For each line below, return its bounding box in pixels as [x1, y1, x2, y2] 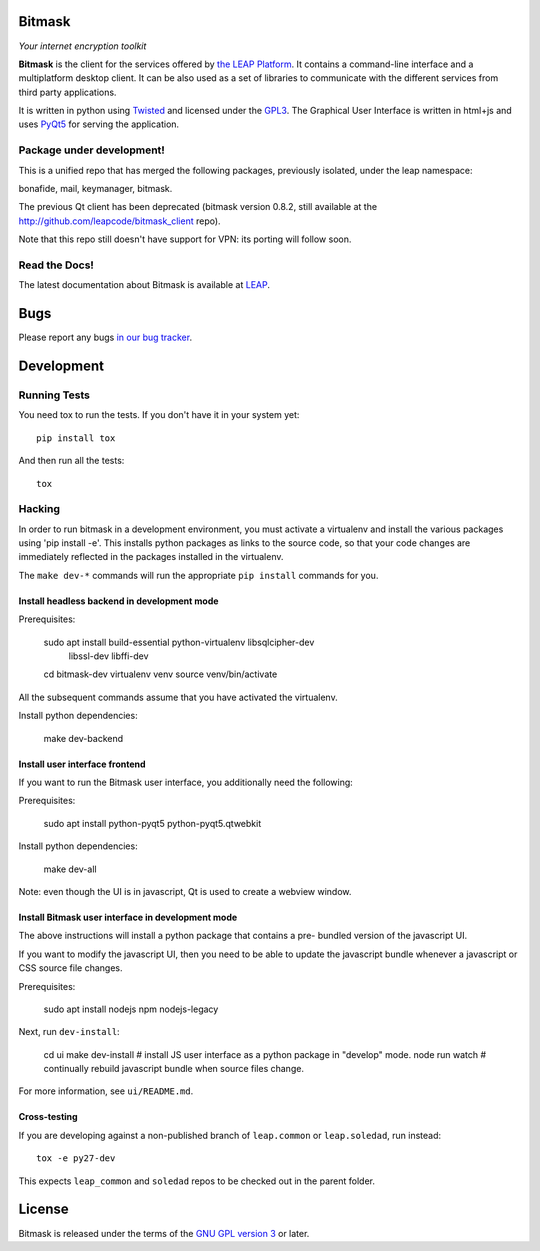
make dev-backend [43, 732, 124, 744]
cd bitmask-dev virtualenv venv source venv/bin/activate [43, 668, 278, 680]
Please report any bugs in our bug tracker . [18, 331, 193, 344]
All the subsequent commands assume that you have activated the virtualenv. [18, 691, 339, 703]
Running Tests [18, 388, 90, 402]
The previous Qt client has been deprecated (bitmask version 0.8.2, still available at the [18, 201, 378, 213]
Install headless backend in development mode [18, 595, 219, 607]
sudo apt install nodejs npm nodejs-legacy [43, 1003, 219, 1015]
